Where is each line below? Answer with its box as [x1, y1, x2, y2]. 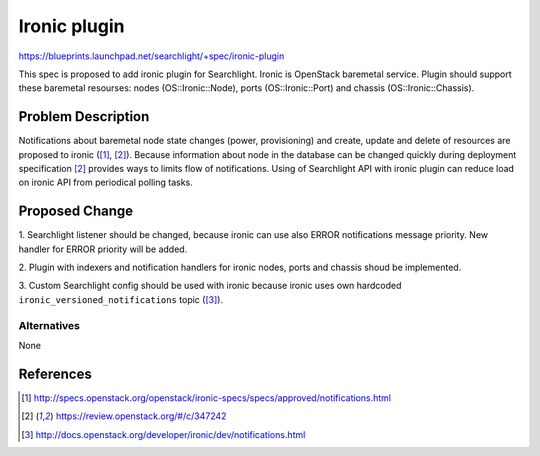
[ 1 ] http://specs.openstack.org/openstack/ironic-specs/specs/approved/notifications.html [21, 391, 392, 404]
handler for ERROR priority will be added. [18, 243, 188, 255]
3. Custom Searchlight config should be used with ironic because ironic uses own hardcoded [18, 280, 402, 292]
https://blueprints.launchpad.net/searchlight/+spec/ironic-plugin [18, 50, 285, 62]
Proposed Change [18, 203, 134, 220]
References [18, 365, 92, 382]
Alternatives [18, 318, 80, 332]
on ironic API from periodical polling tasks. [18, 176, 194, 189]
